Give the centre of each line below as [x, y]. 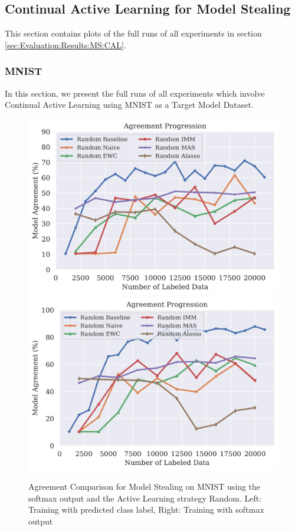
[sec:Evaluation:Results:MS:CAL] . [65, 44]
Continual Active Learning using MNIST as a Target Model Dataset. [129, 105]
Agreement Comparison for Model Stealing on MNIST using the [145, 487]
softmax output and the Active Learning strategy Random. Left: [145, 498]
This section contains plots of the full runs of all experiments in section [133, 33]
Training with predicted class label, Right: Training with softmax [146, 509]
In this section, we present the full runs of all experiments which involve [135, 93]
